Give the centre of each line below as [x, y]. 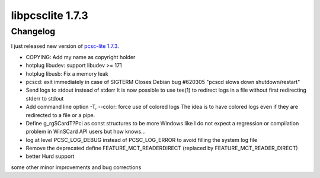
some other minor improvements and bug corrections [76, 167]
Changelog [33, 31]
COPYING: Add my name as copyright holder [81, 57]
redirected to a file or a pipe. [60, 115]
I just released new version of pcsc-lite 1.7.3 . [65, 46]
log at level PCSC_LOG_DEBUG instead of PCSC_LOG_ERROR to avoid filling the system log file [142, 140]
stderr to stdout [45, 98]
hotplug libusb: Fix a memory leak [67, 73]
